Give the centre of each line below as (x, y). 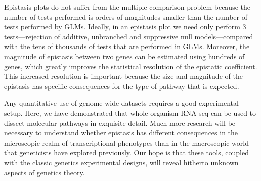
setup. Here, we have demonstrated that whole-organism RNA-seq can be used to (130, 112)
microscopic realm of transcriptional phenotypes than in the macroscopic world (126, 142)
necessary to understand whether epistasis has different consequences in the (121, 133)
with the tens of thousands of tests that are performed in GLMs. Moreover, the (127, 46)
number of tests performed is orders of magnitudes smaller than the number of (126, 16)
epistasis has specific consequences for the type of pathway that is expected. (122, 86)
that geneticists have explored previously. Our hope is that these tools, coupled (126, 152)
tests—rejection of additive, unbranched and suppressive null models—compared (129, 36)
